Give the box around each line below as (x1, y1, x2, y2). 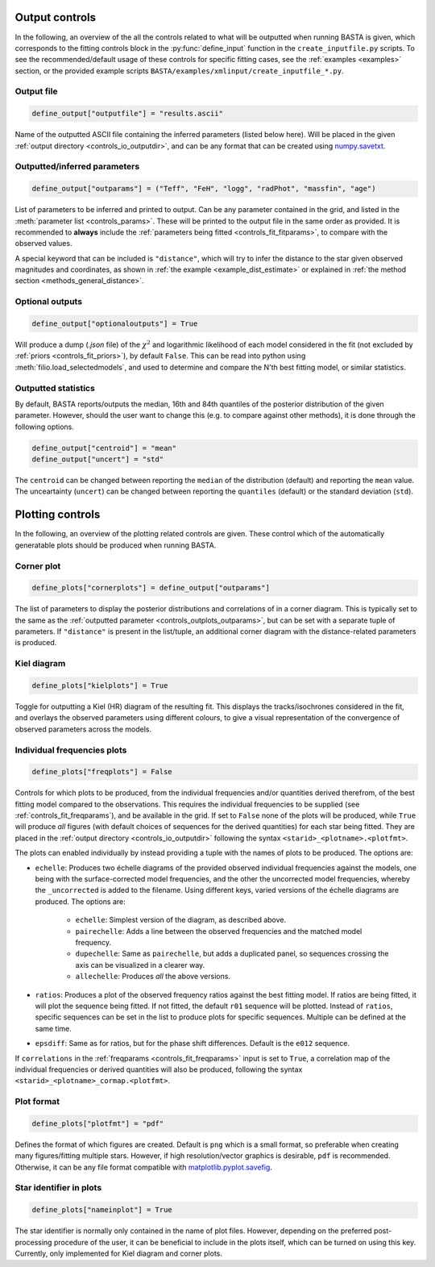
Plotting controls (14, 508, 101, 522)
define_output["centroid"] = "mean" (31, 444, 177, 452)
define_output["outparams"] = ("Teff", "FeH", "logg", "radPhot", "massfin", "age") (31, 184, 376, 194)
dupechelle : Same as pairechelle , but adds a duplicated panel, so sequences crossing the (75, 948, 390, 959)
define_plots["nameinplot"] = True (31, 1206, 172, 1215)
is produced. (14, 638, 57, 648)
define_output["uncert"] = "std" (31, 455, 164, 464)
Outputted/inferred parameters (14, 161, 140, 173)
